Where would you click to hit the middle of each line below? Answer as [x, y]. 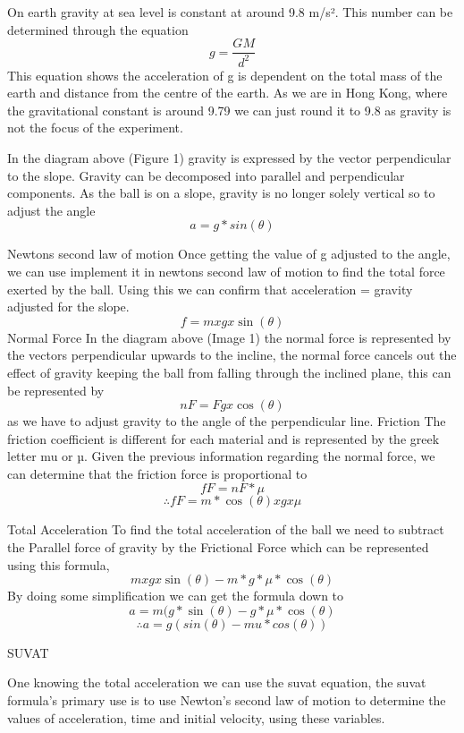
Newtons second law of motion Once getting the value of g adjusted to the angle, [229, 254]
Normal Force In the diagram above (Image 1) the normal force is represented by [229, 337]
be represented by [56, 390]
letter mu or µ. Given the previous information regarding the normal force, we [221, 456]
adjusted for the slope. [68, 307]
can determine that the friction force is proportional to [157, 473]
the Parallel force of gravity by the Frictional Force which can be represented [218, 547]
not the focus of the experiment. [95, 128]
